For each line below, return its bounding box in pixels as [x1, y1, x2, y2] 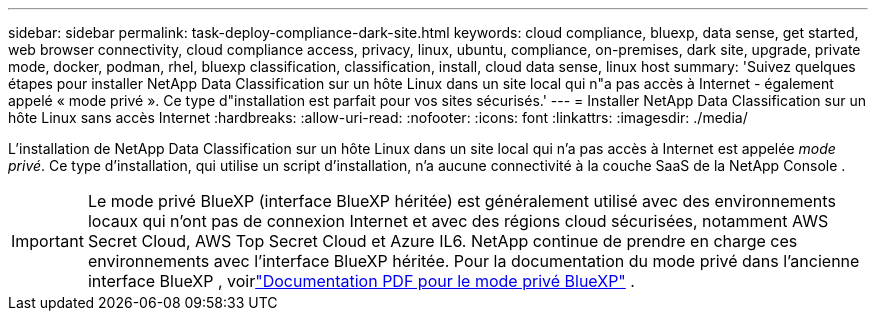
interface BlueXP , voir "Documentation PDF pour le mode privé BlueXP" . [87, 271, 635, 291]
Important [11, 231, 84, 251]
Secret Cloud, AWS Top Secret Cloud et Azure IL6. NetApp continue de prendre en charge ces [87, 231, 798, 251]
